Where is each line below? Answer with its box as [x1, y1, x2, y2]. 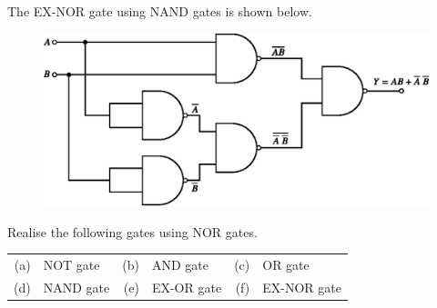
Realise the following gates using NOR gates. [7, 222, 258, 241]
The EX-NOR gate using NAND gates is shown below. [7, 2, 312, 20]
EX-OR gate [151, 277, 222, 296]
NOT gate [43, 255, 100, 273]
